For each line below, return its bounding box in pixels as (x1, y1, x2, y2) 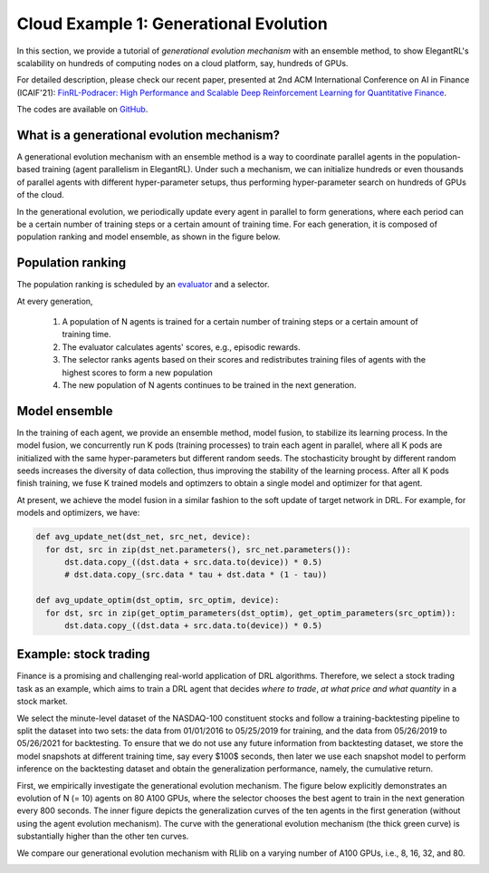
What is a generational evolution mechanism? (16, 127, 281, 142)
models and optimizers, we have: (16, 508, 140, 519)
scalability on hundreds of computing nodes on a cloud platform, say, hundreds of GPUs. (16, 57, 349, 68)
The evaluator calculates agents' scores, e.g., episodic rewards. (62, 341, 301, 353)
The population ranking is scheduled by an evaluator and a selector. (16, 279, 270, 290)
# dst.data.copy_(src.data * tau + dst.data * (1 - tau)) (64, 569, 328, 580)
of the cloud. (16, 189, 65, 200)
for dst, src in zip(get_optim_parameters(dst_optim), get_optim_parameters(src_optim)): (45, 607, 456, 618)
